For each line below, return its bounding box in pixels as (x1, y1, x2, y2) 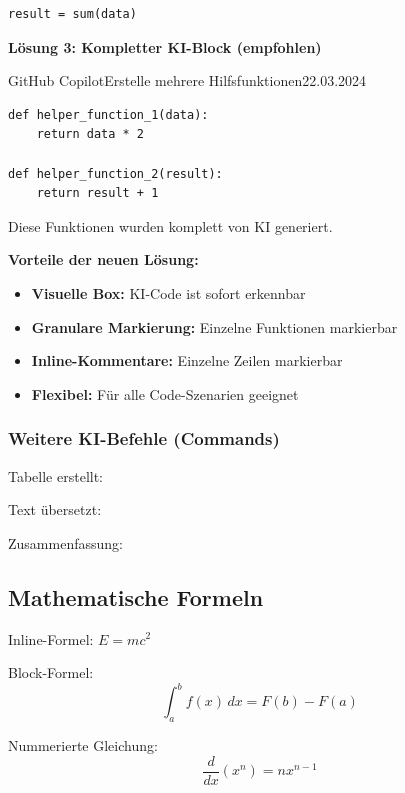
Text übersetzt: (8, 499, 102, 520)
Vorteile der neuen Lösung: (8, 249, 199, 270)
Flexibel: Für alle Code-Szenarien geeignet (31, 383, 299, 404)
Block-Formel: (8, 662, 94, 683)
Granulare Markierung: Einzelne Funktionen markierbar (31, 316, 398, 337)
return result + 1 (36, 186, 159, 201)
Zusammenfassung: (8, 532, 123, 553)
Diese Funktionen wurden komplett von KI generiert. (8, 215, 333, 236)
